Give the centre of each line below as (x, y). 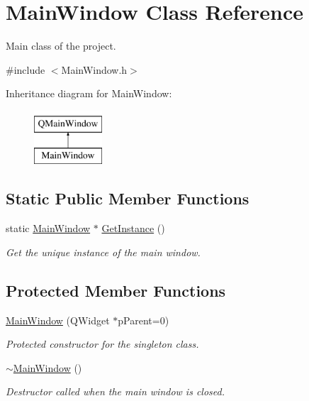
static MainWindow (48, 228)
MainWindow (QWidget (58, 320)
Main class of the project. (61, 46)
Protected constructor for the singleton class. (102, 344)
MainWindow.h (94, 69)
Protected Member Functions (116, 290)
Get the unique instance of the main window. (103, 252)
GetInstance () (133, 228)
